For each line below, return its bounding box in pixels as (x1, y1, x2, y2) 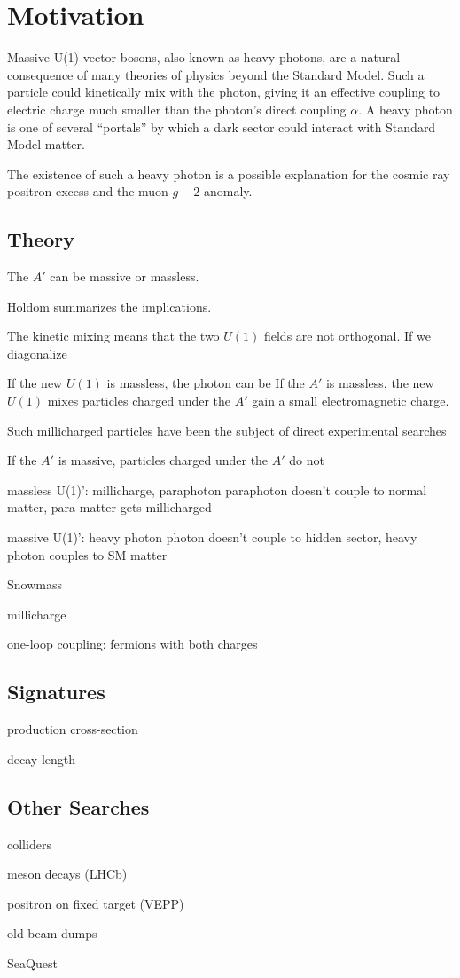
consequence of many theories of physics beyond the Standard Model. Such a (7, 65, 425, 83)
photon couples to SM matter (7, 545, 168, 564)
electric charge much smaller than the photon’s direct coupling (7, 99, 347, 118)
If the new (7, 374, 63, 392)
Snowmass (7, 575, 62, 594)
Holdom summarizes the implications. (7, 296, 212, 315)
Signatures (7, 678, 105, 706)
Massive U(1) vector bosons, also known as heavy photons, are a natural (7, 48, 401, 67)
